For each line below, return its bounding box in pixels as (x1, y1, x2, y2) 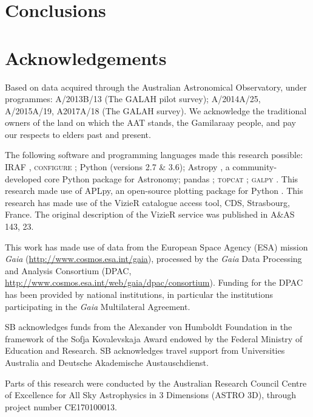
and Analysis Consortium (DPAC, (5, 264, 132, 277)
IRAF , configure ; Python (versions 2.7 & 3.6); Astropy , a (5, 160, 230, 173)
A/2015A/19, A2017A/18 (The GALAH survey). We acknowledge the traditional (5, 104, 307, 117)
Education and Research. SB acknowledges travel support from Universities (5, 344, 285, 357)
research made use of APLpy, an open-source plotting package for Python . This (5, 184, 303, 197)
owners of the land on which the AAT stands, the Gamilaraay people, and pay (5, 116, 296, 129)
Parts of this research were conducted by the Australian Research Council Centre (5, 376, 307, 389)
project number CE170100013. (5, 400, 118, 413)
